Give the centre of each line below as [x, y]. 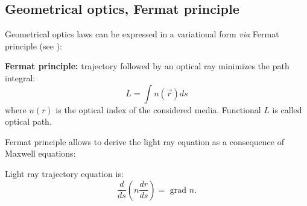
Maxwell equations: [40, 153]
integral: [20, 77]
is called [287, 109]
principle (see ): [34, 45]
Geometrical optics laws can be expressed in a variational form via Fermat [142, 34]
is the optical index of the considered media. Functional [158, 109]
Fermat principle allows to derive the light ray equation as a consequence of [144, 141]
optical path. [28, 121]
